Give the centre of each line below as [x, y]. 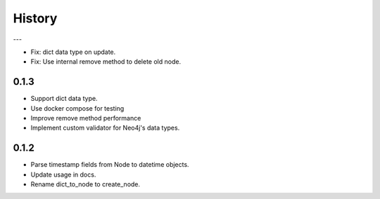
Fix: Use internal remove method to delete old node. [106, 62]
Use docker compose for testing [77, 108]
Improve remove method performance [86, 118]
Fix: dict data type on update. [73, 52]
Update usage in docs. [63, 174]
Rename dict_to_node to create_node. [85, 184]
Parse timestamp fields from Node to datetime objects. [110, 165]
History [35, 18]
